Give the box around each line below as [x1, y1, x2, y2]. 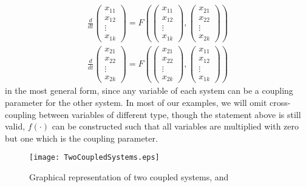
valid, [5, 120, 25, 133]
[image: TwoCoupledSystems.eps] [29, 153, 160, 162]
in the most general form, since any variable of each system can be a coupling [5, 84, 293, 97]
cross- [270, 96, 291, 108]
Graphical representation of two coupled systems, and [29, 170, 229, 183]
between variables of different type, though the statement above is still [39, 108, 301, 120]
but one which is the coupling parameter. [5, 131, 158, 144]
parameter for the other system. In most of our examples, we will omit [5, 96, 267, 108]
